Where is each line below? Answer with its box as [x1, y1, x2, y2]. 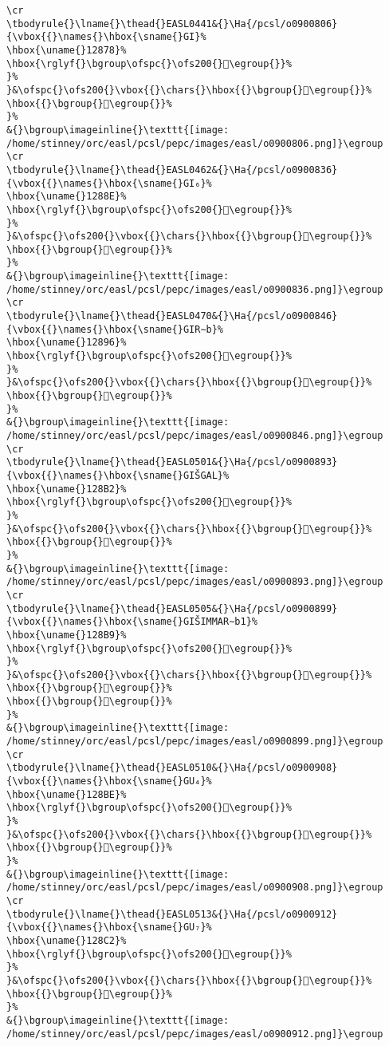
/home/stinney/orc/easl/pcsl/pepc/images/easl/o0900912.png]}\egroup [6, 1028, 383, 1040]
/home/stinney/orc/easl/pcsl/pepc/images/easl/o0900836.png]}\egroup [6, 283, 383, 295]
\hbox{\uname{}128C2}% [6, 934, 127, 946]
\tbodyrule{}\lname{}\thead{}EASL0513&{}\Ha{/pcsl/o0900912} [6, 908, 338, 920]
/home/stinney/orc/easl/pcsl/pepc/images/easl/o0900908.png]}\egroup [6, 882, 383, 894]
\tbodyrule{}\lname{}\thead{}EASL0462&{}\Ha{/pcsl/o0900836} [6, 164, 338, 176]
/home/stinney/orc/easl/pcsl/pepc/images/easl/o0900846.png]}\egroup [6, 430, 383, 441]
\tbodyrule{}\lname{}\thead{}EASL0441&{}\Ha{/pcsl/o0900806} [6, 18, 338, 30]
